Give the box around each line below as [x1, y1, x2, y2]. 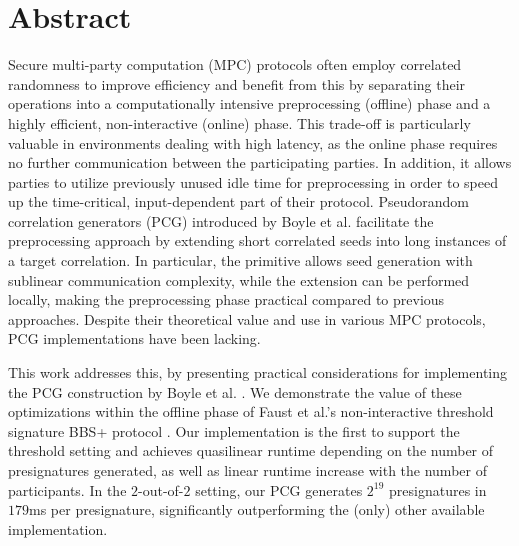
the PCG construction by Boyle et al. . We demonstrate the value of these [8, 381, 462, 402]
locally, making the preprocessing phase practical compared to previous [8, 289, 445, 310]
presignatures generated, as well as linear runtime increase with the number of [8, 460, 487, 480]
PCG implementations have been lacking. [8, 328, 261, 349]
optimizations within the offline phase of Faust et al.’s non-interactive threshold [8, 401, 494, 422]
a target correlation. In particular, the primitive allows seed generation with [8, 250, 473, 271]
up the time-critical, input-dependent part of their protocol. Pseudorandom [8, 191, 469, 212]
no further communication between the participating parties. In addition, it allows [8, 152, 512, 173]
